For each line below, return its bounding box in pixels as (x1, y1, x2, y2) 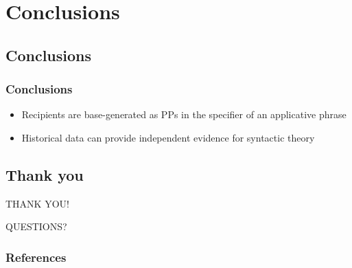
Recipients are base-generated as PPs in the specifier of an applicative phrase (21, 107, 347, 122)
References (5, 248, 67, 265)
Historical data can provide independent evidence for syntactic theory (21, 130, 315, 144)
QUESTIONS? (5, 219, 67, 234)
